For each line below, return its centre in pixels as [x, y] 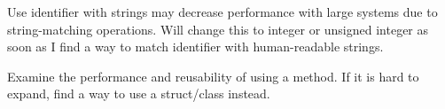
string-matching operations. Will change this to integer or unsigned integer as [218, 29]
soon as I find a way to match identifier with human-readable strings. [195, 47]
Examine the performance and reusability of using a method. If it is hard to [213, 76]
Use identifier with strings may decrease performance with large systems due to [222, 12]
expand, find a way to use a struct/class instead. [139, 93]
